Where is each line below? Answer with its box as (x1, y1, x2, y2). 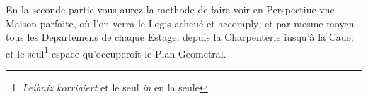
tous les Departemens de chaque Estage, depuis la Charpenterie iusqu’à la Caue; (6, 29, 354, 44)
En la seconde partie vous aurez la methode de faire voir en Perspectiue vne (6, 2, 335, 16)
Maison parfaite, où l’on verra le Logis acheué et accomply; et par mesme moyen (6, 15, 355, 30)
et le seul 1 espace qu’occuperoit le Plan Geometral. (6, 44, 226, 60)
